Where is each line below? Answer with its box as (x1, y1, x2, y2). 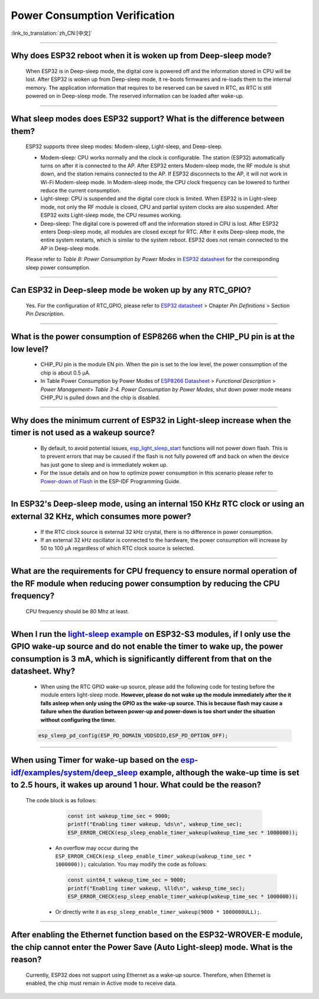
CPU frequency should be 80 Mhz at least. (25, 607, 129, 614)
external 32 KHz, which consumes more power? (11, 511, 191, 521)
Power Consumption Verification (11, 9, 175, 22)
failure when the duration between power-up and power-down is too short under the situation (40, 708, 275, 715)
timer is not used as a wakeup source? (11, 428, 155, 438)
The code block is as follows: (25, 796, 97, 803)
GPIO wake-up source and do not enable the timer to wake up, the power (11, 642, 284, 652)
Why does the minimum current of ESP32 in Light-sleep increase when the (11, 415, 291, 425)
